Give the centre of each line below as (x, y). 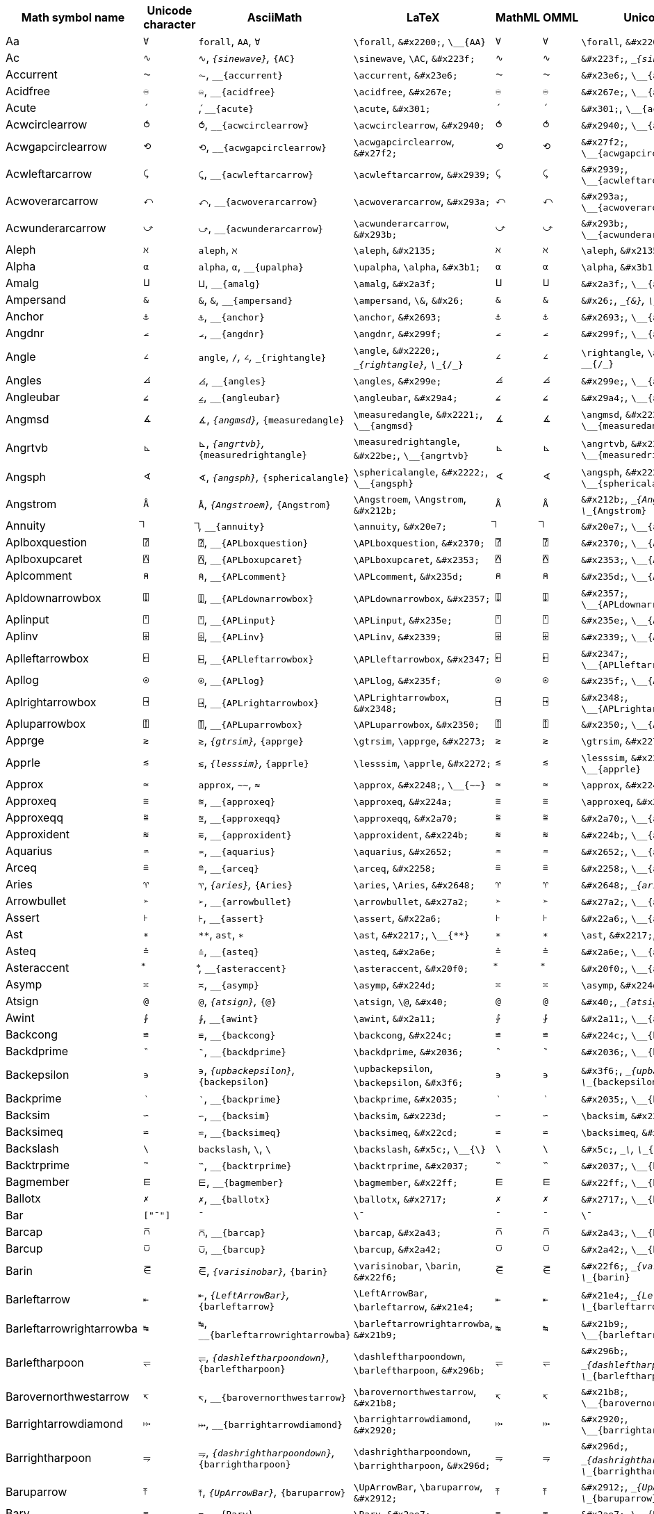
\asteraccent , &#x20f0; (411, 968)
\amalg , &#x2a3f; (395, 283)
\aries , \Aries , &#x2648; (414, 884)
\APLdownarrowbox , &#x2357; (422, 597)
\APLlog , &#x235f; (398, 680)
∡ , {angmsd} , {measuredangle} (271, 419)
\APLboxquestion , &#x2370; (419, 542)
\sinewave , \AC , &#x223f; (414, 58)
